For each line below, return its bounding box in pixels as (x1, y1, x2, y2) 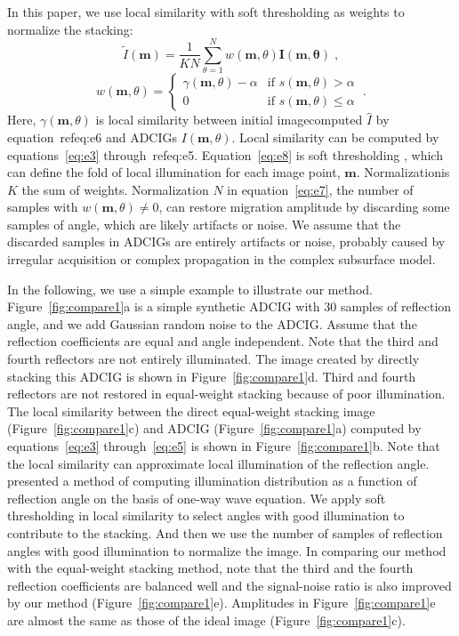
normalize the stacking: (7, 20, 133, 38)
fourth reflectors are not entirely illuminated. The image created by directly (7, 350, 420, 368)
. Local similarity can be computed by (231, 127, 439, 146)
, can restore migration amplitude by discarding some (158, 197, 450, 216)
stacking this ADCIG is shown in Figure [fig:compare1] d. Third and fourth (7, 366, 416, 385)
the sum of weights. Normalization (21, 180, 209, 198)
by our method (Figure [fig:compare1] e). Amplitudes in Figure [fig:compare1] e (7, 593, 436, 612)
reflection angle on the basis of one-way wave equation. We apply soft (7, 488, 386, 507)
